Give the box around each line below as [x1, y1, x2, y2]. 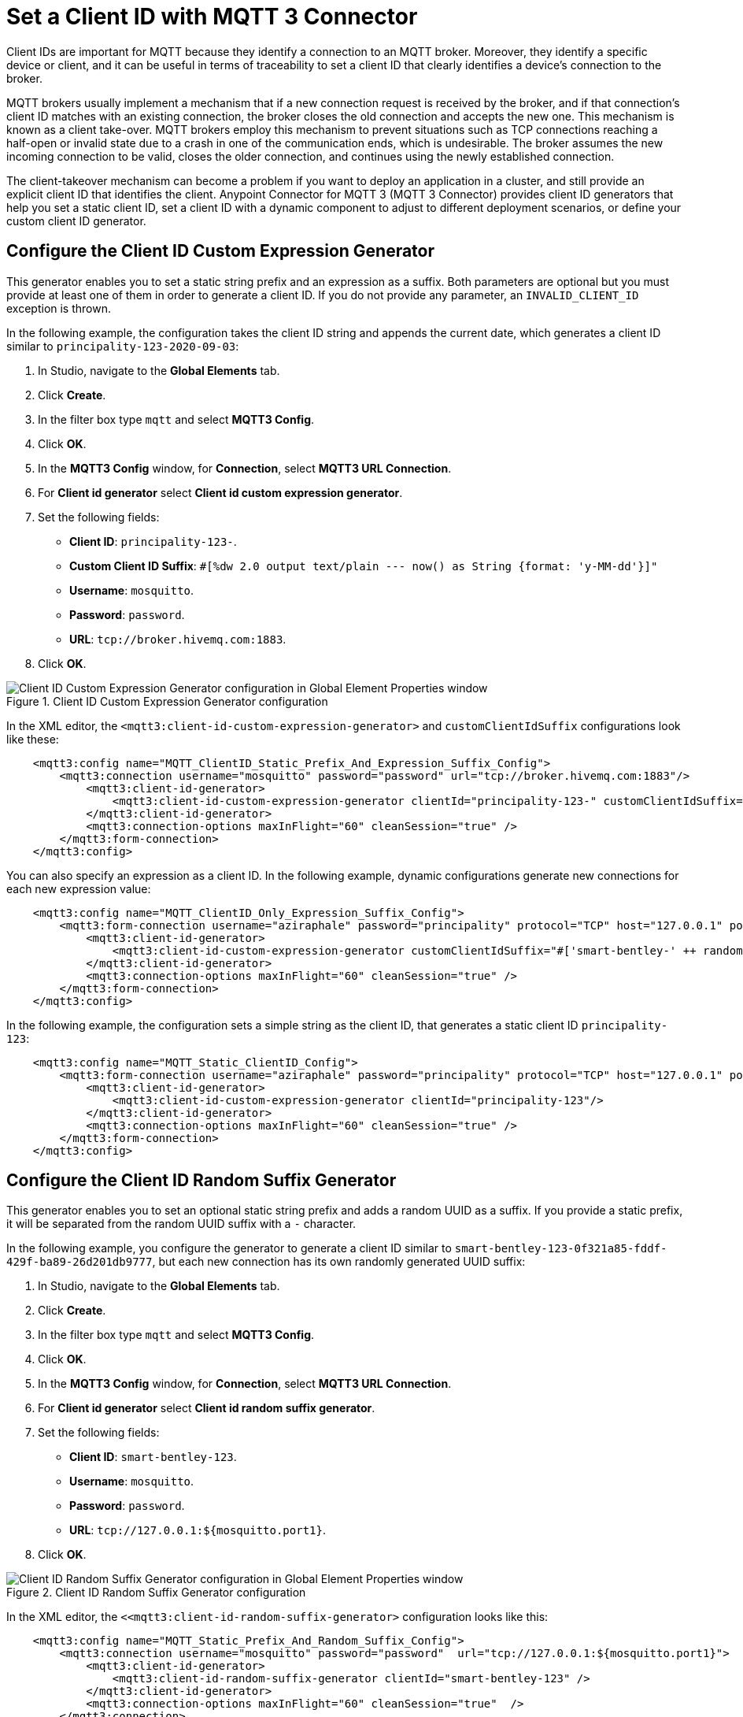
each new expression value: [6, 881, 151, 896]
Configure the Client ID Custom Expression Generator [6, 241, 435, 261]
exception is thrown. [6, 301, 111, 315]
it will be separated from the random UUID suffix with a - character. [6, 1217, 357, 1231]
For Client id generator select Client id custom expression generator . [38, 485, 403, 499]
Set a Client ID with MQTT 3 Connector [6, 3, 418, 30]
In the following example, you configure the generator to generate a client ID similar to [6, 1241, 452, 1255]
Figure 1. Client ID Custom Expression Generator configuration [6, 694, 328, 708]
